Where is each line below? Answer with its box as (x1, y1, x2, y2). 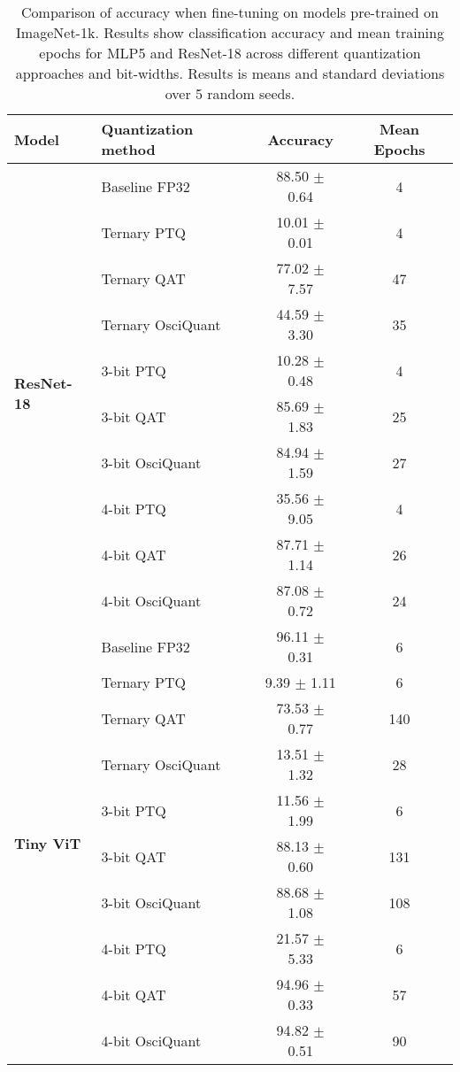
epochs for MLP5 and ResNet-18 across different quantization (39, 42, 421, 63)
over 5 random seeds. (165, 83, 295, 104)
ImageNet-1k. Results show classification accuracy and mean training (16, 22, 444, 42)
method (101, 139, 156, 159)
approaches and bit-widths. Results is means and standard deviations (15, 63, 445, 83)
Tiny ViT (14, 833, 81, 853)
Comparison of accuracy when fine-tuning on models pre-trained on (21, 2, 439, 22)
